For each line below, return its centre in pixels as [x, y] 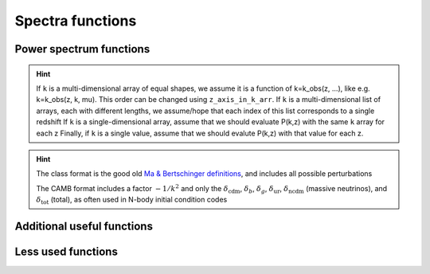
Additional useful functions [84, 226]
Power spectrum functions [82, 49]
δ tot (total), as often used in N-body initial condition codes [132, 201]
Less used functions [66, 251]
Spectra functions [76, 21]
